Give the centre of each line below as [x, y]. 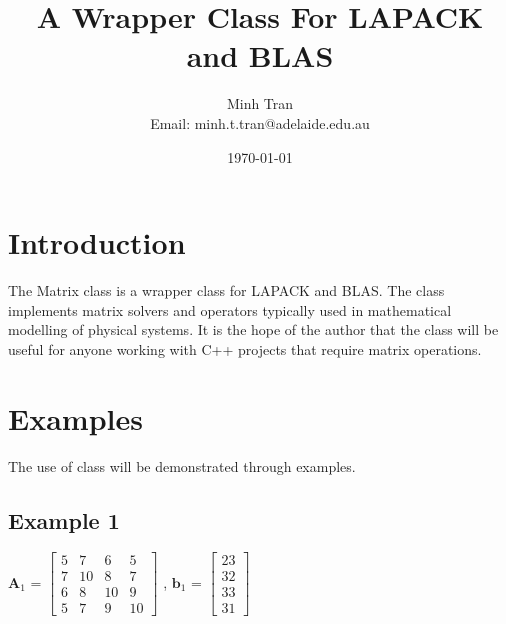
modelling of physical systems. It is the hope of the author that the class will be [253, 329]
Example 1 [64, 519]
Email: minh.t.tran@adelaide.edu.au [260, 122]
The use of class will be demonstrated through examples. [182, 465]
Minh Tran [260, 103]
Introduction [97, 242]
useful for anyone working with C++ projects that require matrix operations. [245, 348]
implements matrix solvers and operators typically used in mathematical [230, 309]
